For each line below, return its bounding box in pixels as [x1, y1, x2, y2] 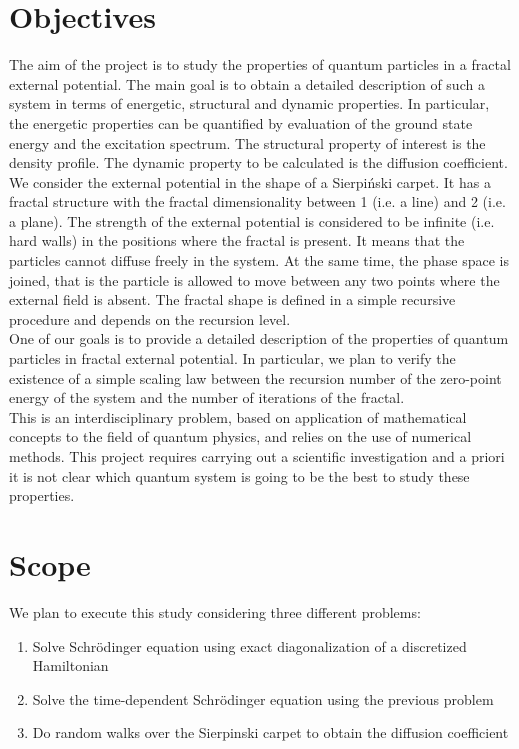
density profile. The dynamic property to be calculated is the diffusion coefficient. [9, 152, 508, 173]
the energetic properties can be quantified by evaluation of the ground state [9, 112, 473, 133]
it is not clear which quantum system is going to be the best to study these [9, 465, 470, 486]
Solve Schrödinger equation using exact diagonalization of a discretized [32, 635, 467, 656]
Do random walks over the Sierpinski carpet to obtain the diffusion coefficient [32, 722, 509, 743]
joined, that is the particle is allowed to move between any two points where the [9, 269, 500, 290]
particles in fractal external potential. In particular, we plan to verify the [9, 348, 456, 369]
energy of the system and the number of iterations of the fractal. [9, 387, 405, 408]
